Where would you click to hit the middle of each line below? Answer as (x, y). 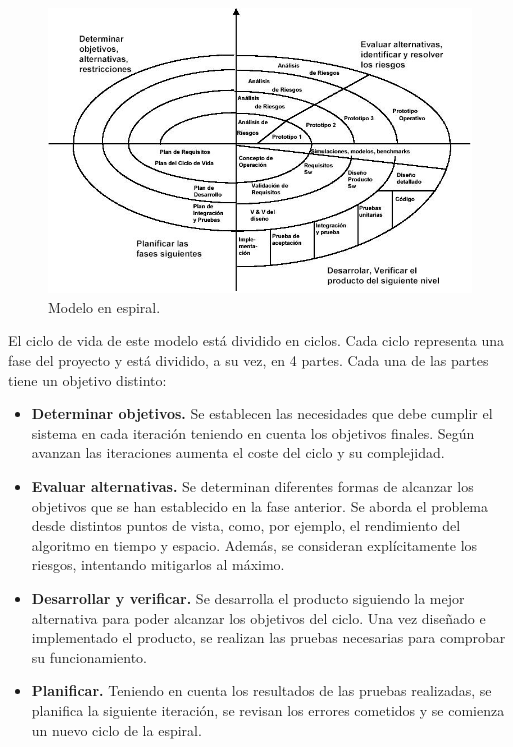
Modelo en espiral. (104, 306)
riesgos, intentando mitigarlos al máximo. (158, 564)
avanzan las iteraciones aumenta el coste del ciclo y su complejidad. (238, 452)
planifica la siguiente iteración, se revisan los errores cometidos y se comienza (268, 709)
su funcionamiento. (89, 656)
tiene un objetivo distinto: (87, 379)
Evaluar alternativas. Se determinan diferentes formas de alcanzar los (252, 486)
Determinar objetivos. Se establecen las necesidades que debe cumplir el (262, 413)
